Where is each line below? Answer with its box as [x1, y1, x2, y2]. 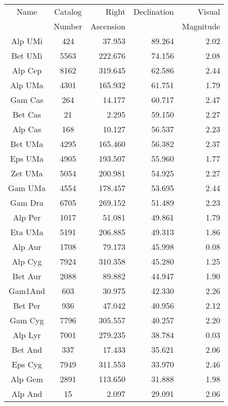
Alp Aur [12, 241, 42, 252]
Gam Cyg [10, 314, 44, 326]
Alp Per [13, 211, 41, 223]
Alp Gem [11, 373, 43, 385]
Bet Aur [12, 270, 42, 282]
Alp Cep [12, 64, 42, 76]
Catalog [54, 6, 82, 17]
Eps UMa [10, 153, 44, 164]
